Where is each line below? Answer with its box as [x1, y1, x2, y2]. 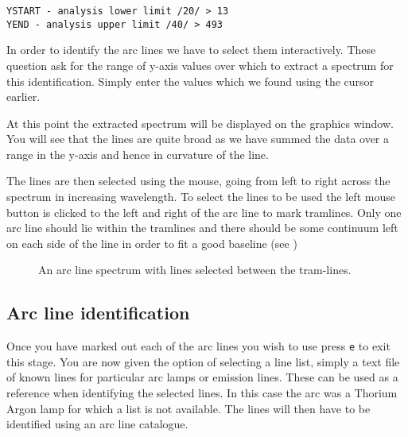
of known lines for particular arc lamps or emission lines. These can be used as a [6, 369, 398, 385]
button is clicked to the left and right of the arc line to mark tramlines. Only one [6, 203, 402, 220]
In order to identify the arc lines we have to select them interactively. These [6, 41, 376, 58]
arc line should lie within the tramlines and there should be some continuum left [6, 219, 398, 236]
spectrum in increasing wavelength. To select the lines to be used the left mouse [6, 188, 395, 205]
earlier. [6, 88, 41, 105]
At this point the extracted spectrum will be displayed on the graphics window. [6, 114, 394, 131]
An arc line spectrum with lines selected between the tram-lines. [38, 261, 352, 278]
